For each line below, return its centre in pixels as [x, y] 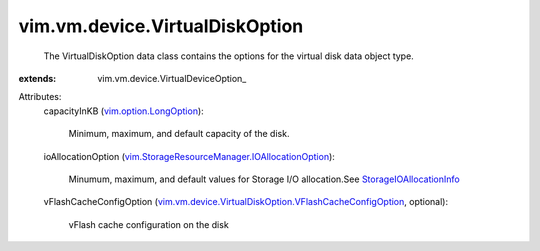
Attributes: [40, 97]
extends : [37, 78]
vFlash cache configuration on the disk [148, 224]
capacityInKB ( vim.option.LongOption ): [123, 111]
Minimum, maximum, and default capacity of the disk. [179, 134]
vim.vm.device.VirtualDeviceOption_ [172, 78]
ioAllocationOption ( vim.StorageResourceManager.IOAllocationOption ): [189, 156]
